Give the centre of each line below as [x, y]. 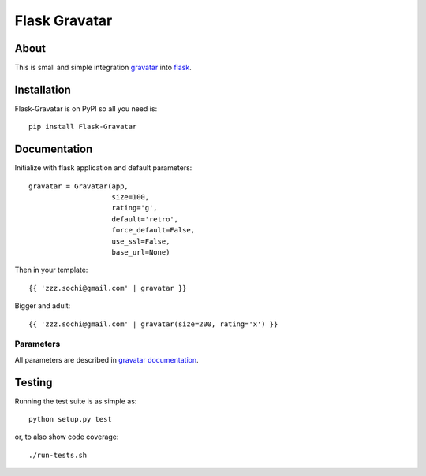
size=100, [131, 197]
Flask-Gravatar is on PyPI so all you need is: [86, 108]
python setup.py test [70, 419]
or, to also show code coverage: [67, 437]
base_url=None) [141, 252]
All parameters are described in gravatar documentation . [106, 359]
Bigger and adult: [43, 306]
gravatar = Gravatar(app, [79, 186]
